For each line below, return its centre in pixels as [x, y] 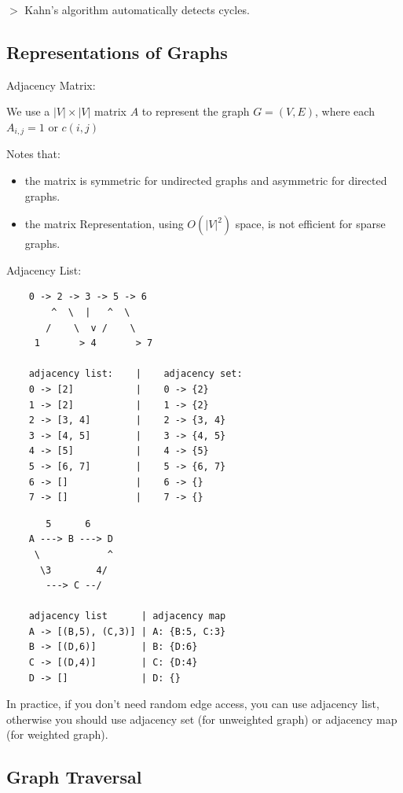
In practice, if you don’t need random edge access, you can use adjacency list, [193, 704]
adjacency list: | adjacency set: [136, 374]
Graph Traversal [74, 777]
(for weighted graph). [57, 734]
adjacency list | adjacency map [127, 616]
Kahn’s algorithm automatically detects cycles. [137, 9]
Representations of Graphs [117, 52]
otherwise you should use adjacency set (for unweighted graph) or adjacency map [202, 719]
